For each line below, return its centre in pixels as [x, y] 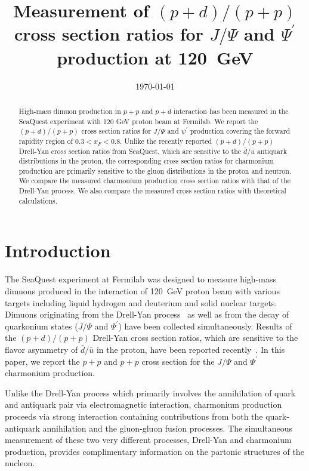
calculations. [38, 200]
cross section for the [178, 361]
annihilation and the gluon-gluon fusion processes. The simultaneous [168, 428]
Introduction [58, 250]
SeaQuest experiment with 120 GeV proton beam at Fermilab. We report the [138, 121]
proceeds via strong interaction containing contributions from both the [134, 416]
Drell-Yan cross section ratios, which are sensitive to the [195, 338]
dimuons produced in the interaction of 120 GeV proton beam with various [142, 290]
